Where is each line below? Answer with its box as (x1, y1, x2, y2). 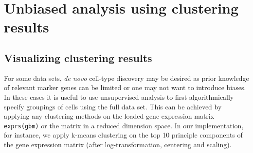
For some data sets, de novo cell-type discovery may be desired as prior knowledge (4, 73, 249, 83)
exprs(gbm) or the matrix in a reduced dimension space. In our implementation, (4, 120, 244, 130)
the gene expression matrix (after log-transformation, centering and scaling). (4, 139, 232, 149)
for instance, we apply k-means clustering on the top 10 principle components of (4, 130, 243, 140)
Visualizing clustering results (4, 50, 152, 65)
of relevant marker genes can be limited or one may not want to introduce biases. (4, 82, 246, 92)
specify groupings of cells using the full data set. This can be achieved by (4, 101, 222, 111)
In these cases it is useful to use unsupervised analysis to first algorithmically (4, 92, 234, 102)
